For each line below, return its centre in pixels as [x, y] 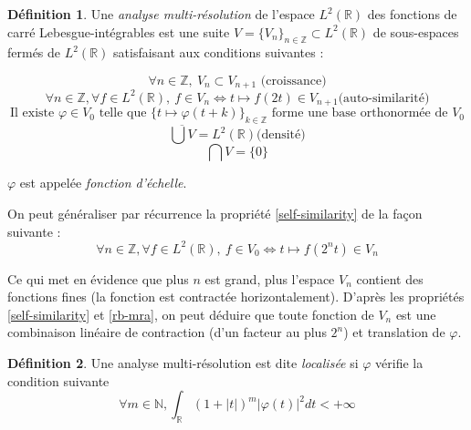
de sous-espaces [416, 31]
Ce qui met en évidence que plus [98, 278]
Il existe [32, 113]
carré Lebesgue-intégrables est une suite [119, 31]
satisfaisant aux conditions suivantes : [219, 52]
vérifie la [399, 363]
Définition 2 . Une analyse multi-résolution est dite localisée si [183, 363]
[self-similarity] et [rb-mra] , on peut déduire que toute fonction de [191, 314]
